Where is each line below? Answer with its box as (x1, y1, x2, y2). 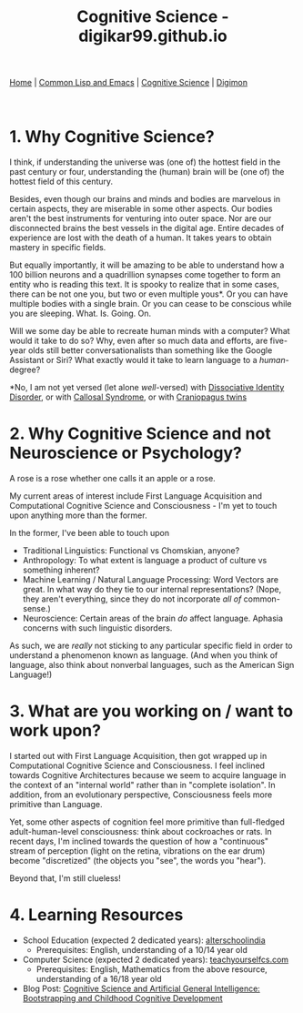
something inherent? (22, 564, 100, 575)
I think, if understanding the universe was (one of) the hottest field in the (9, 157, 281, 167)
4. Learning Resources (9, 905, 184, 926)
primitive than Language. (9, 799, 103, 809)
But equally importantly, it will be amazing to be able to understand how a (9, 259, 285, 270)
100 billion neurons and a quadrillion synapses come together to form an (9, 269, 281, 280)
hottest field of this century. (9, 176, 114, 187)
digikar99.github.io (78, 25, 227, 46)
